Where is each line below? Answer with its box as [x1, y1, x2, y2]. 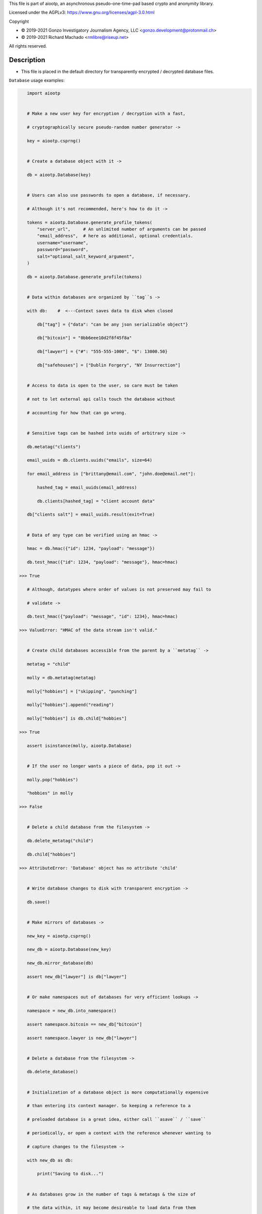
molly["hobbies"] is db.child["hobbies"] [27, 716, 127, 721]
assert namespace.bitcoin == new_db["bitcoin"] [27, 1021, 143, 1027]
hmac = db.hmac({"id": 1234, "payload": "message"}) [27, 546, 155, 551]
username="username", [37, 240, 89, 245]
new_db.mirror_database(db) [27, 961, 94, 966]
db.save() [27, 899, 50, 905]
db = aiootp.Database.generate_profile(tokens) [27, 274, 143, 279]
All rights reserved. [9, 43, 47, 49]
